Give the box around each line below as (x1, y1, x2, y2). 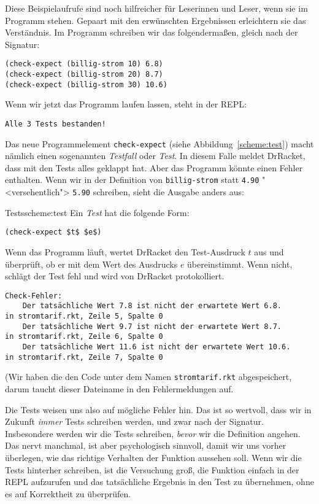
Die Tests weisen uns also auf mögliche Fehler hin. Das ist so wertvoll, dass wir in (5, 403, 312, 416)
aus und (254, 246, 284, 258)
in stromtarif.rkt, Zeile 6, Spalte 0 (5, 332, 163, 341)
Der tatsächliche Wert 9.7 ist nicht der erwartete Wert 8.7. (22, 322, 282, 331)
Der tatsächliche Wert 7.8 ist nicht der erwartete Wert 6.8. (22, 301, 282, 311)
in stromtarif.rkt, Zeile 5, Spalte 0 (5, 312, 163, 321)
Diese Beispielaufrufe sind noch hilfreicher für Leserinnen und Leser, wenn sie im (5, 2, 308, 14)
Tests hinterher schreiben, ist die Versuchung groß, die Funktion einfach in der (5, 463, 299, 476)
